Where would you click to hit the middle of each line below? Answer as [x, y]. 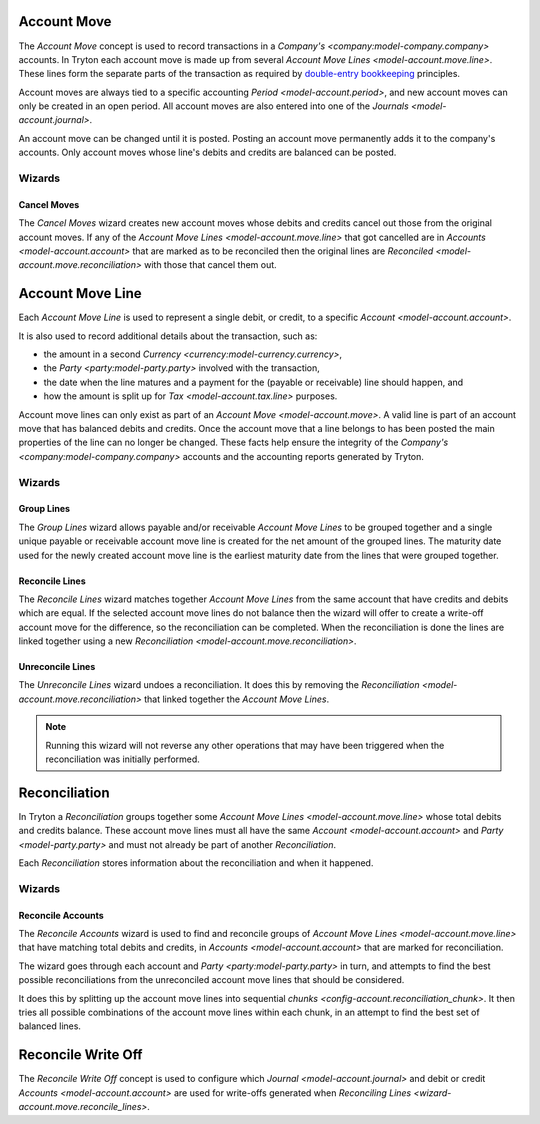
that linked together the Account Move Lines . [236, 699]
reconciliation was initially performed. [122, 759]
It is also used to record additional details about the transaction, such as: [168, 336]
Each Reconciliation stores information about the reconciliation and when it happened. [196, 863]
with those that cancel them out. [210, 265]
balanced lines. [50, 1026]
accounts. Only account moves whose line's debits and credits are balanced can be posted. [207, 152]
